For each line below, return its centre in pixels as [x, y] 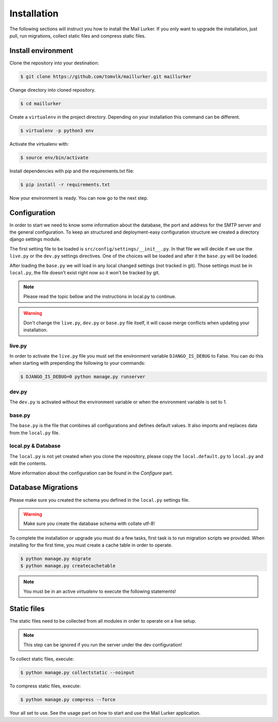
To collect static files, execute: [42, 659]
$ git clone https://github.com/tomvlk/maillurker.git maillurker [106, 76]
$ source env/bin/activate [54, 157]
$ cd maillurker [41, 103]
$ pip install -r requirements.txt [65, 184]
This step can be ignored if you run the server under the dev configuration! [103, 645]
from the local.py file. [35, 433]
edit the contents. [28, 464]
